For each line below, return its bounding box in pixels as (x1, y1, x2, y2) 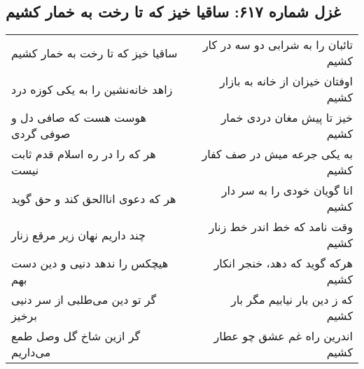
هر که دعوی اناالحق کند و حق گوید (11, 190, 176, 207)
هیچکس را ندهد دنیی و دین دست (11, 255, 169, 272)
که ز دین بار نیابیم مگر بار (230, 291, 353, 308)
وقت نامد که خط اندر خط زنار (209, 218, 353, 235)
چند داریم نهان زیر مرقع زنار (11, 226, 146, 243)
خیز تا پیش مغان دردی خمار (220, 109, 353, 126)
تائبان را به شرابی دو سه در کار (202, 36, 353, 53)
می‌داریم (11, 344, 51, 361)
